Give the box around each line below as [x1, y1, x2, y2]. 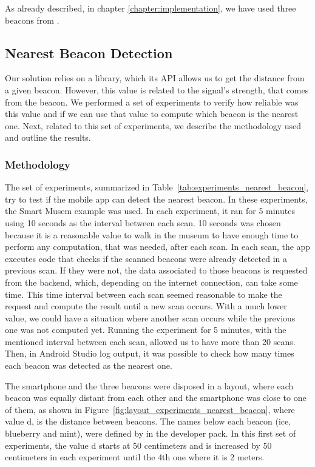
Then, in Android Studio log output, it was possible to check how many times [5, 347, 294, 360]
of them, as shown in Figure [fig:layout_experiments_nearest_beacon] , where [5, 403, 295, 415]
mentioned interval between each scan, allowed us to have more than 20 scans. [5, 335, 296, 348]
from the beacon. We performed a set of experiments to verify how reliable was [5, 95, 299, 108]
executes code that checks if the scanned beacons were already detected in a [5, 252, 288, 264]
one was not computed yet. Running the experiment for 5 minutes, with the [5, 323, 286, 336]
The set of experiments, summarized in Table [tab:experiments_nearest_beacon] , [5, 181, 309, 193]
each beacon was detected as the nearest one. [5, 359, 172, 372]
